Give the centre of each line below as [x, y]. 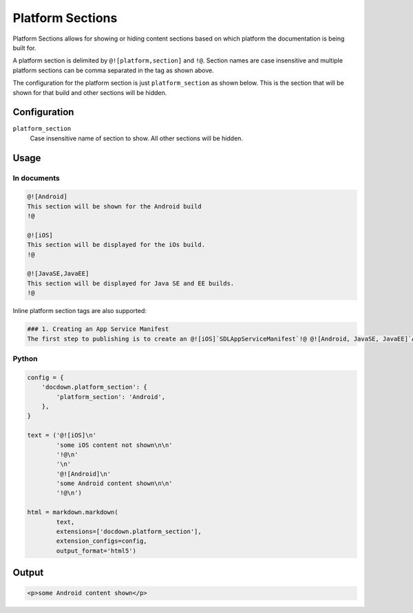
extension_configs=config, [102, 541]
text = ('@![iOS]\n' [62, 435]
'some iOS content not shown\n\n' [114, 445]
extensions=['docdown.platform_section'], [129, 532]
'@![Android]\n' [84, 474]
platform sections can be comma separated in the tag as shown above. [113, 70]
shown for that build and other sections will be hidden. [90, 92]
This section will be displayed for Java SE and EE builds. [131, 283]
